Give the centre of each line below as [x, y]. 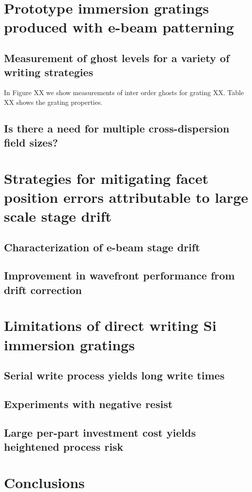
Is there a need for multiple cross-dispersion [117, 128]
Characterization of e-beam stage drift [102, 247]
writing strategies [49, 72]
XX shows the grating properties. [53, 102]
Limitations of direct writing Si [110, 325]
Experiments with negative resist [88, 403]
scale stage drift [58, 216]
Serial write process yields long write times [114, 375]
